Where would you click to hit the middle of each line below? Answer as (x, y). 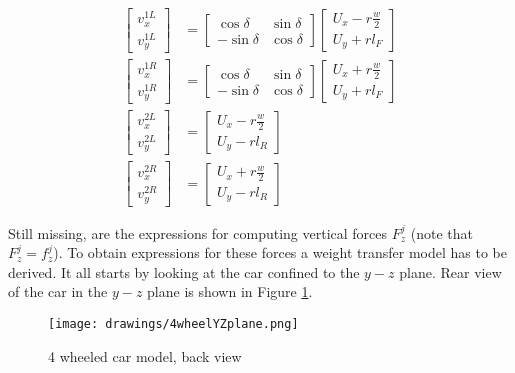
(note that (441, 232)
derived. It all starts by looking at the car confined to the (184, 271)
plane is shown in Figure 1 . (230, 291)
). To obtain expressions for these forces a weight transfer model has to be (280, 252)
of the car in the (58, 291)
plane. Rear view (450, 271)
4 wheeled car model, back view (145, 355)
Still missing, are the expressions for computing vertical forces (198, 232)
